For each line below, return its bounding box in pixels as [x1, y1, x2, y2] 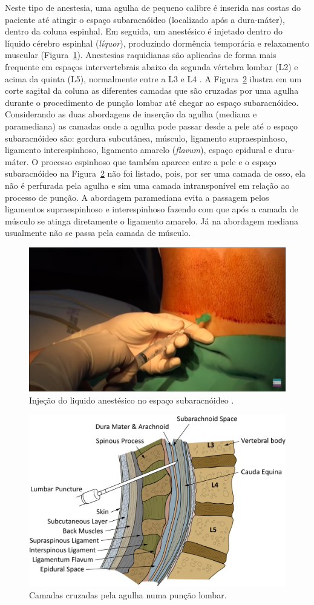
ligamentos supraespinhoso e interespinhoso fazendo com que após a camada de [5, 203, 298, 215]
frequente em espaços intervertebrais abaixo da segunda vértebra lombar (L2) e [5, 60, 298, 73]
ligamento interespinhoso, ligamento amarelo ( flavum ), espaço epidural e [5, 143, 273, 156]
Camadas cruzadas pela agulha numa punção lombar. [29, 588, 227, 601]
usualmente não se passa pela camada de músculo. [5, 226, 191, 239]
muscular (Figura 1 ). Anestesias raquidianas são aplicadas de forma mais [5, 48, 276, 61]
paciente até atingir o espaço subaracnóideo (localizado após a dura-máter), [5, 13, 285, 25]
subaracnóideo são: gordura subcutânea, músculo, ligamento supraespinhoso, [5, 131, 288, 144]
